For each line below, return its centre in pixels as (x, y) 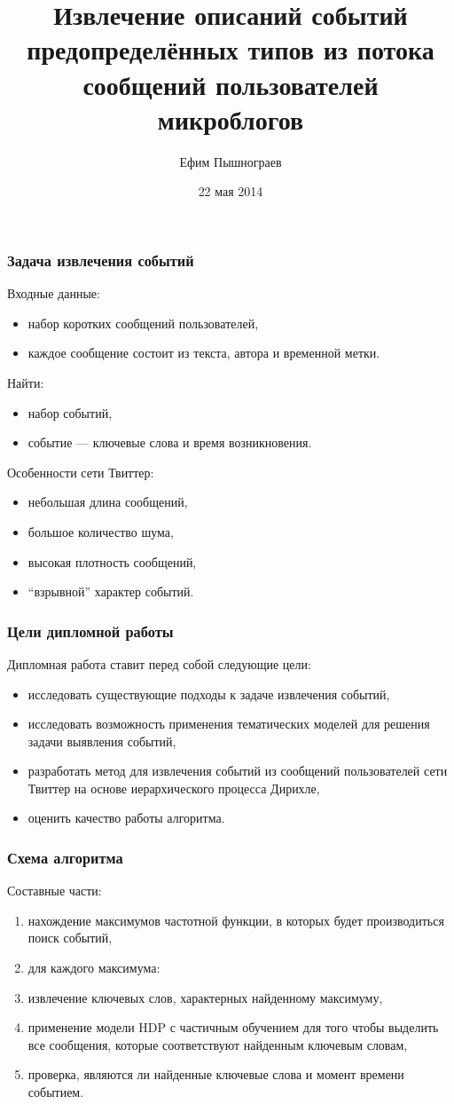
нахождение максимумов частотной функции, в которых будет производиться (236, 920)
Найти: (26, 382)
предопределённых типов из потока (231, 49)
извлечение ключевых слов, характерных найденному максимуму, (205, 997)
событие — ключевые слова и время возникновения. (170, 442)
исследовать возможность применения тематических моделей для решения (229, 724)
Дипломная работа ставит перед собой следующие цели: (159, 663)
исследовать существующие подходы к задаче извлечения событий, (209, 694)
